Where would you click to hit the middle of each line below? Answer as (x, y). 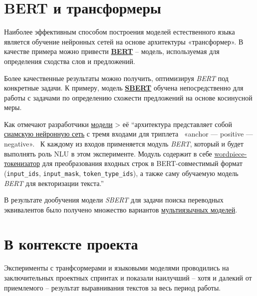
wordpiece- (231, 153)
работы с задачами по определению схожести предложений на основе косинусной (128, 97)
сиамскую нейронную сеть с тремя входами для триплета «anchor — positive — (128, 134)
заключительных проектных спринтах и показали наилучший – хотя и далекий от (128, 277)
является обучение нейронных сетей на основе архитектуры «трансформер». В (124, 41)
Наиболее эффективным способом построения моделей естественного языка (120, 32)
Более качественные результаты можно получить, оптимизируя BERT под (116, 78)
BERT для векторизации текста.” (54, 183)
